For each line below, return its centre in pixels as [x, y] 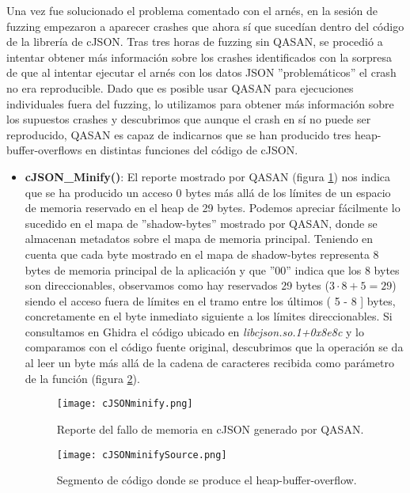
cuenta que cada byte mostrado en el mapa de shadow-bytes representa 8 [202, 254]
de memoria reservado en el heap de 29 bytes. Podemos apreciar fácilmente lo [213, 208]
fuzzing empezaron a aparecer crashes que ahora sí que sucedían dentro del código [205, 26]
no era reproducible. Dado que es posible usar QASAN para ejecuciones [180, 87]
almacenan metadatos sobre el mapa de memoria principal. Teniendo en [199, 239]
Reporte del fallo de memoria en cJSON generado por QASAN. [210, 429]
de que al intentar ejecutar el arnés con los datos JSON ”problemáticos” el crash [201, 72]
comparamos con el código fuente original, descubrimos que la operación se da [214, 347]
